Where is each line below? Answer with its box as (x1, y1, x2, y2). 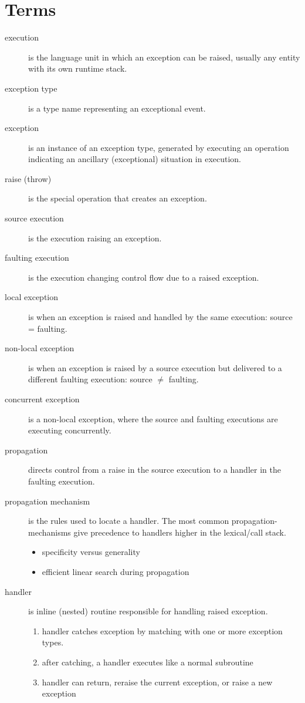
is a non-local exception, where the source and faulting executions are (28, 412, 278, 425)
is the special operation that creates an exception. (28, 192, 207, 204)
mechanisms (28, 526, 71, 538)
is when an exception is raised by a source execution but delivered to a (28, 361, 282, 374)
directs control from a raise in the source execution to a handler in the (28, 463, 281, 476)
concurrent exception (5, 393, 80, 405)
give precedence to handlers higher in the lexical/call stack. (73, 526, 286, 538)
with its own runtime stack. (28, 62, 127, 75)
